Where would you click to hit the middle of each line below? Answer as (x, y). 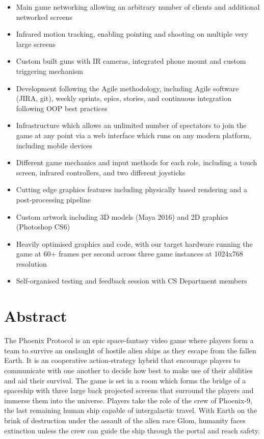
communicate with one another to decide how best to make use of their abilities (128, 370)
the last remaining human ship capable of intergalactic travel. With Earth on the (131, 410)
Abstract (36, 316)
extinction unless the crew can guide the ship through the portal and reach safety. (132, 430)
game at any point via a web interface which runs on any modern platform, (134, 135)
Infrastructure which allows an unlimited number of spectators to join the (131, 125)
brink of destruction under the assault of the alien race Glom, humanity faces (125, 420)
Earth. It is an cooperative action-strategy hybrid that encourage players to (122, 360)
